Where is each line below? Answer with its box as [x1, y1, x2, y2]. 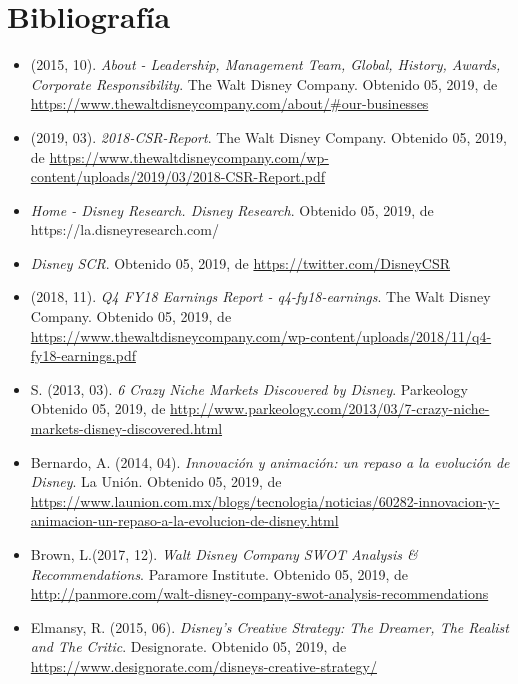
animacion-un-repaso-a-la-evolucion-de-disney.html [30, 510, 339, 531]
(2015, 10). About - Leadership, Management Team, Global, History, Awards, [30, 54, 501, 75]
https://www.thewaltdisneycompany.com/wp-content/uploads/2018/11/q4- [30, 325, 492, 346]
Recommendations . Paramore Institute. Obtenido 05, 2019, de [30, 563, 409, 584]
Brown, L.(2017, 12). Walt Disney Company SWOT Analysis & [30, 544, 418, 564]
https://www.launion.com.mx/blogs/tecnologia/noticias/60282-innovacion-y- [30, 490, 500, 511]
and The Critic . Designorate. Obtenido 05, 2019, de [30, 636, 347, 657]
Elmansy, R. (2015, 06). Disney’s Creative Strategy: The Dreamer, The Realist [30, 616, 509, 637]
